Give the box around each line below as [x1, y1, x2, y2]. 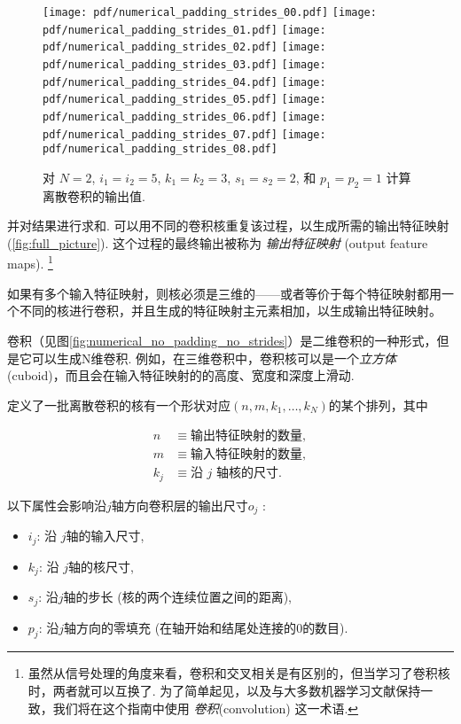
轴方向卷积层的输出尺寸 [111, 495, 248, 514]
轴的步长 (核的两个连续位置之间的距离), [63, 588, 292, 606]
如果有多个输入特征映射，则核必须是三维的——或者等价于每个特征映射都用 [7, 284, 441, 302]
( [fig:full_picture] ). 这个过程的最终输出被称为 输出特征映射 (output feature [7, 233, 428, 252]
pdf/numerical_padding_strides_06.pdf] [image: [43, 110, 326, 123]
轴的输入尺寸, [66, 526, 145, 545]
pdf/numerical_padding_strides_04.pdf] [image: [43, 75, 326, 89]
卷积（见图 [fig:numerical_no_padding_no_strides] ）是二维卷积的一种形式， [7, 331, 437, 349]
